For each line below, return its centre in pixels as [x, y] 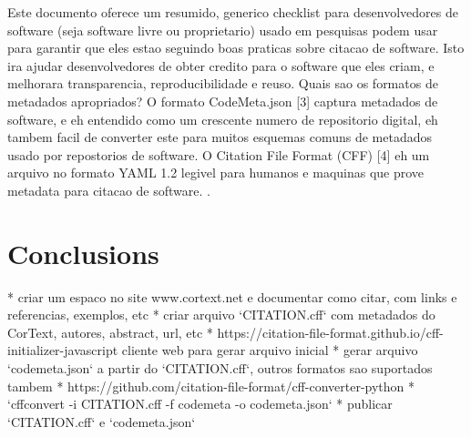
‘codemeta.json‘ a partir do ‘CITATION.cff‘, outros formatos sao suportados [220, 368]
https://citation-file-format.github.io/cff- [330, 332]
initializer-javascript [63, 350]
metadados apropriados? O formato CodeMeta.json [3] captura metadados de [223, 101]
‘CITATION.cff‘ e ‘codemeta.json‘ [102, 421]
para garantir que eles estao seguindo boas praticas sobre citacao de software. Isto [236, 48]
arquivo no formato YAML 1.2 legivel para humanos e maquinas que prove [216, 173]
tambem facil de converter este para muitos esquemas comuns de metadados [220, 137]
